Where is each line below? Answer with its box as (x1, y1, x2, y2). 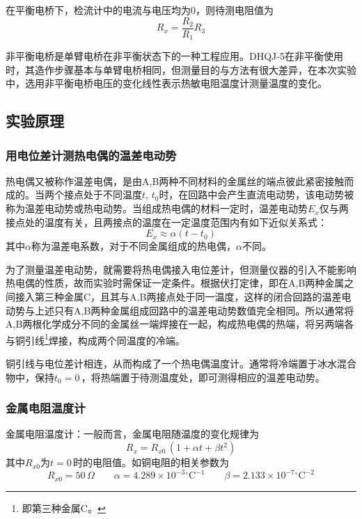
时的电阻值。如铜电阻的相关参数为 (72, 455, 229, 470)
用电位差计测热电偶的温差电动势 (6, 146, 177, 163)
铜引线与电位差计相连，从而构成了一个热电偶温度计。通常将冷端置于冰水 (6, 356, 337, 371)
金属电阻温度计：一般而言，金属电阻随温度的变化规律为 (6, 426, 259, 441)
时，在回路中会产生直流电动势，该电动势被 (159, 187, 354, 202)
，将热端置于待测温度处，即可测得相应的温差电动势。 (81, 369, 325, 384)
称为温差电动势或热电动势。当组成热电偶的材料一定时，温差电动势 (6, 201, 308, 216)
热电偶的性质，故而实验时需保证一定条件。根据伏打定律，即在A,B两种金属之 (6, 276, 354, 290)
